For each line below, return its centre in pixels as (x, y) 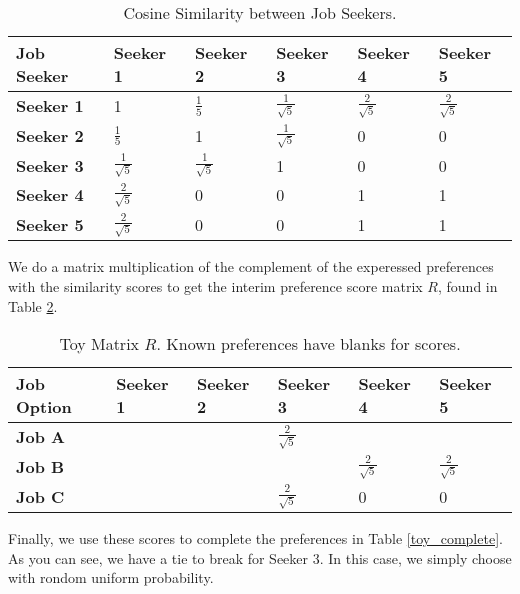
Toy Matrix (99, 344)
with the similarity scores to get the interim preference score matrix (215, 285)
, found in (468, 285)
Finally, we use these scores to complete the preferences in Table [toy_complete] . (255, 538)
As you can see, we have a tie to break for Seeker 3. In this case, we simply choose (260, 557)
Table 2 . (33, 305)
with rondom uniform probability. (111, 577)
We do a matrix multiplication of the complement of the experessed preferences (251, 266)
